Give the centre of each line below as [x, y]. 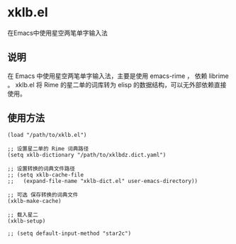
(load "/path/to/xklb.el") [47, 135]
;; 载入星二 [23, 215]
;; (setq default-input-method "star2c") [69, 233]
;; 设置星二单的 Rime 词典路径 [48, 149]
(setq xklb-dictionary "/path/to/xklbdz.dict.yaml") [87, 155]
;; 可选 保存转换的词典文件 [43, 195]
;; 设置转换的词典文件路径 [41, 168]
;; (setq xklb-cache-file [45, 174]
